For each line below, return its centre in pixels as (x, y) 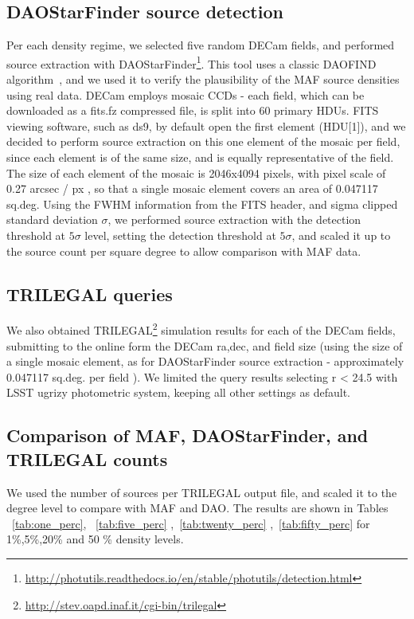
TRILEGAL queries (90, 294)
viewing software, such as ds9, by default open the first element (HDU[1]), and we (206, 125)
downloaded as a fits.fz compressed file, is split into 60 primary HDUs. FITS (193, 110)
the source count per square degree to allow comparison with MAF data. (184, 251)
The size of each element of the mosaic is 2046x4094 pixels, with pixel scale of (196, 172)
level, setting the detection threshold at (180, 235)
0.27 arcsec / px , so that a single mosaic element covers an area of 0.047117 (192, 188)
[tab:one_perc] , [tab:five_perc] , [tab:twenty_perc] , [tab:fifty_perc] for (191, 523)
